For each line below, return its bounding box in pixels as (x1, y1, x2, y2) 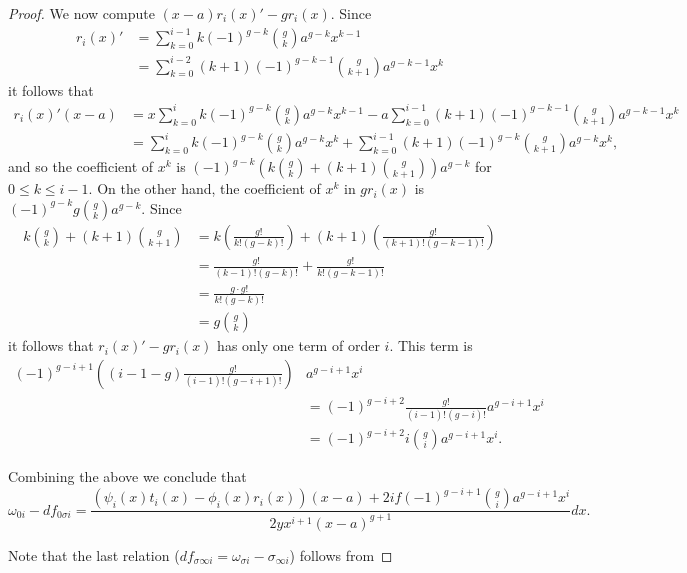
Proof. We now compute (8, 3, 155, 23)
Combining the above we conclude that (8, 466, 247, 487)
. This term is (389, 335, 473, 356)
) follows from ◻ (289, 544, 393, 565)
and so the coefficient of (8, 156, 154, 177)
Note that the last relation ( (8, 544, 180, 565)
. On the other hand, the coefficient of (88, 178, 321, 199)
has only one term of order (217, 335, 380, 356)
